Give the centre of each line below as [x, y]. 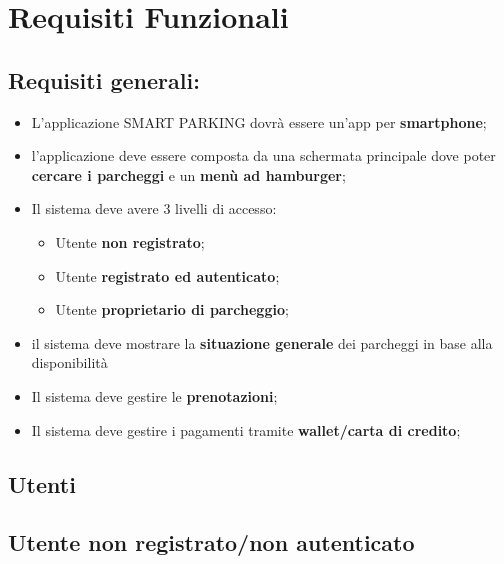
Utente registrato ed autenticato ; [167, 275]
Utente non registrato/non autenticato [211, 542]
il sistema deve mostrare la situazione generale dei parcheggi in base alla [262, 342]
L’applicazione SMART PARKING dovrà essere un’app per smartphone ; [259, 121]
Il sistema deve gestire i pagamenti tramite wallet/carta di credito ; [246, 429]
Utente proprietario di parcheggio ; [172, 309]
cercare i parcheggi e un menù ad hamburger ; [188, 174]
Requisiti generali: [104, 79]
